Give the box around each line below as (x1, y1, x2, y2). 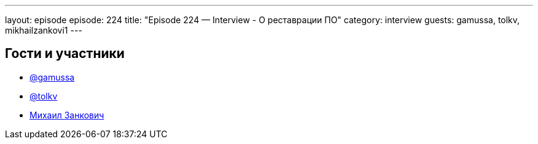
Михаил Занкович (29, 109, 104, 120)
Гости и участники (5, 46, 125, 62)
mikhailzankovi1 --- (5, 25, 82, 35)
